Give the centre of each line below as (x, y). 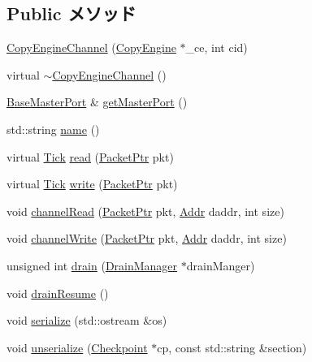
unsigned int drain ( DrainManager (92, 265)
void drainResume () (58, 293)
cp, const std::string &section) (232, 347)
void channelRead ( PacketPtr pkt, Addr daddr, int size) (145, 211)
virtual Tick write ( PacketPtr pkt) (92, 184)
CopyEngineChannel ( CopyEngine (91, 47)
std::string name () (53, 129)
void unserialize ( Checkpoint (77, 347)
